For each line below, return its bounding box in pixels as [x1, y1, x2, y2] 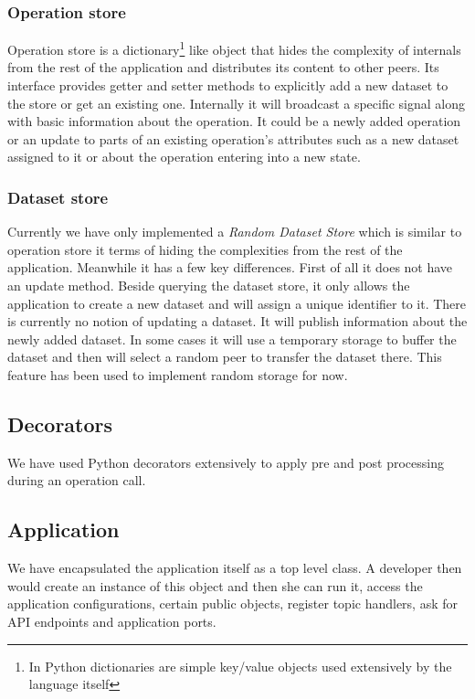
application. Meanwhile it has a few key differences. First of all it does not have [7, 258, 453, 277]
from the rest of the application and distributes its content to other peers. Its [7, 58, 439, 77]
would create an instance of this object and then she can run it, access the [7, 576, 423, 595]
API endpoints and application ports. [7, 611, 216, 630]
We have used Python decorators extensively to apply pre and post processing [7, 452, 444, 471]
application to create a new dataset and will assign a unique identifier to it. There [7, 293, 467, 312]
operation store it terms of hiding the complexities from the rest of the [7, 239, 403, 259]
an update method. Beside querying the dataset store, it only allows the [7, 276, 410, 295]
